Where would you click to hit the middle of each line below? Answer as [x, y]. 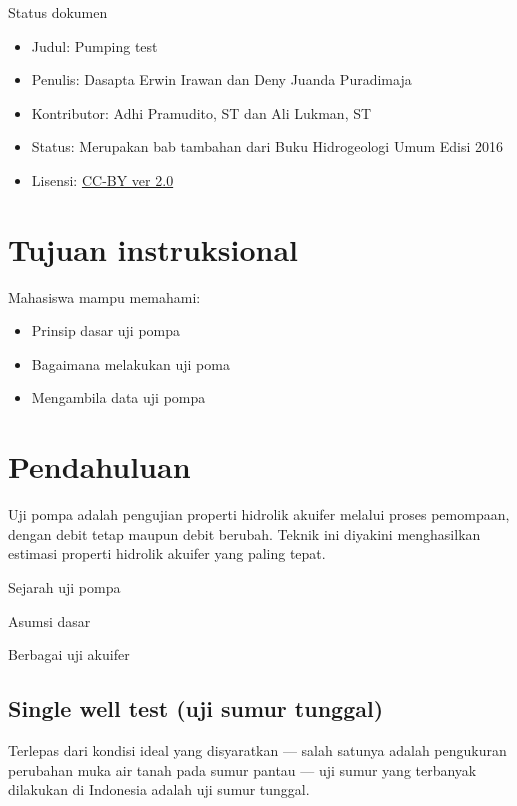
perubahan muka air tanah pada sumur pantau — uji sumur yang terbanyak [242, 769]
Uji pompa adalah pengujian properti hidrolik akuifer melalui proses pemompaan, [259, 514]
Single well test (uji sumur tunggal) [196, 708]
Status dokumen [58, 12]
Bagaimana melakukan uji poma [130, 363]
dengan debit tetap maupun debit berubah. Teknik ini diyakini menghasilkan [244, 533]
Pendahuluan [99, 466]
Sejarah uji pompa [64, 586]
